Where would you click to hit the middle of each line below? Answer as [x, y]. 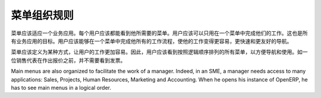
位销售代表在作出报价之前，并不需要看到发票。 [68, 60]
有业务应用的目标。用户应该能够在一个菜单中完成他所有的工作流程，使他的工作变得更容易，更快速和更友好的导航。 [152, 41]
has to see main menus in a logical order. [61, 87]
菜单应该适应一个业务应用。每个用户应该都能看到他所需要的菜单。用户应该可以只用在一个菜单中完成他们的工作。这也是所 [159, 33]
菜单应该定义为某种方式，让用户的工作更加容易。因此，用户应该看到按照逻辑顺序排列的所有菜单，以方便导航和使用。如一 [159, 52]
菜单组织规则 [43, 15]
